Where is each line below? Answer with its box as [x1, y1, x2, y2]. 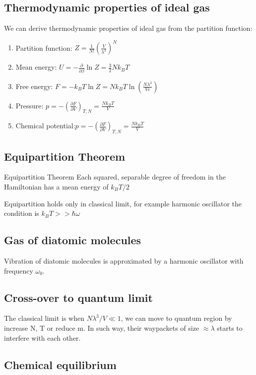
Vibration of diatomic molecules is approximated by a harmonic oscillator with [4, 255, 244, 266]
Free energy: [15, 81, 53, 91]
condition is [4, 208, 39, 218]
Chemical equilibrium [4, 357, 117, 372]
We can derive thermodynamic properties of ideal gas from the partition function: [4, 23, 253, 33]
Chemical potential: [15, 120, 75, 131]
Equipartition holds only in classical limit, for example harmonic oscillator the [4, 198, 242, 208]
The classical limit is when [4, 313, 84, 323]
